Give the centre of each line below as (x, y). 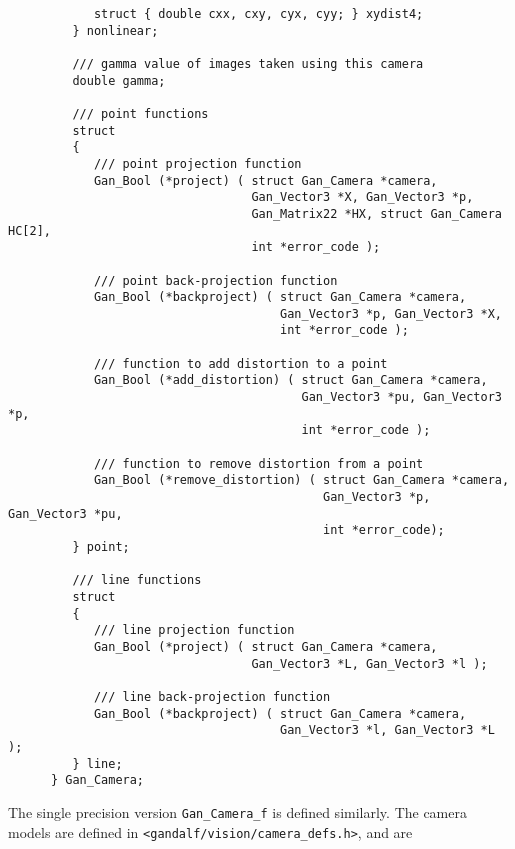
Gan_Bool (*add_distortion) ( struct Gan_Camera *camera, (290, 380)
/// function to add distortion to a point (240, 363)
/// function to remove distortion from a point (258, 463)
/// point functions (140, 113)
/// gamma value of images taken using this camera (248, 63)
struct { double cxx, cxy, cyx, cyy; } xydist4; (258, 14)
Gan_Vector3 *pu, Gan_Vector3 (401, 397)
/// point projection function (197, 163)
